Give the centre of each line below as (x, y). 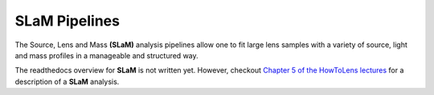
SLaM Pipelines (68, 21)
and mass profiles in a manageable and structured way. (106, 55)
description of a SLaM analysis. (67, 81)
